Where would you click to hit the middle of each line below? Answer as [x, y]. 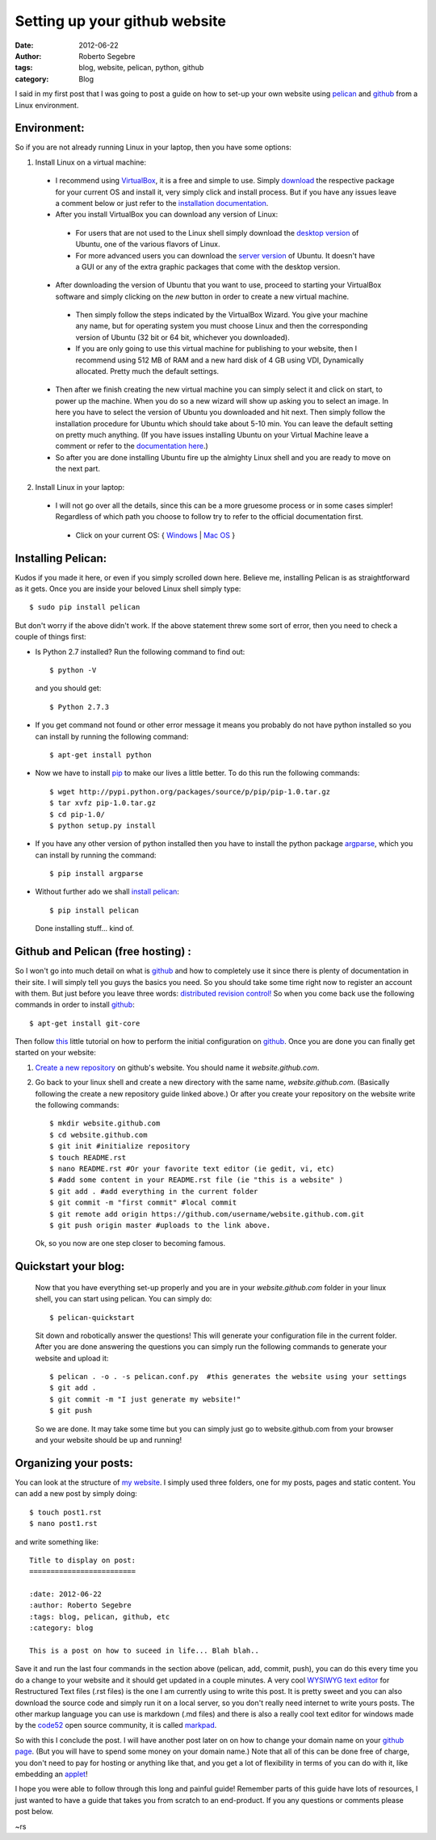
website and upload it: [72, 1358]
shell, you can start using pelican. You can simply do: [124, 1299]
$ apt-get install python [101, 754]
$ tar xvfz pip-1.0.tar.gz [103, 803]
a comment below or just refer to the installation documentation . [162, 203]
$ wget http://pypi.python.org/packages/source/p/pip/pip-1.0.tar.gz [190, 792]
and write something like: [57, 1541]
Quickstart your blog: [70, 1266]
